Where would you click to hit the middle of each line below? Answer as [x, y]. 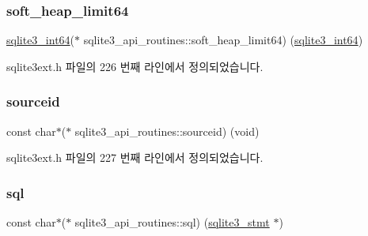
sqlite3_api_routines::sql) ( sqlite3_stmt [172, 222]
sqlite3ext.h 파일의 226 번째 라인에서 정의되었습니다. [135, 66]
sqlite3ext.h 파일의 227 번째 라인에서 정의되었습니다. [135, 157]
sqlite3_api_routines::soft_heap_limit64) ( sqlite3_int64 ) [223, 40]
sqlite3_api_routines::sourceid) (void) [167, 131]
